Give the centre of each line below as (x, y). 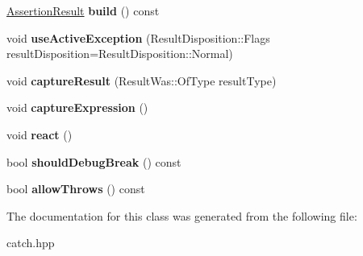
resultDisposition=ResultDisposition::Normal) (120, 54)
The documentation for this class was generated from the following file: (182, 215)
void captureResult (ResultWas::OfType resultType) (142, 80)
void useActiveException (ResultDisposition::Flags (138, 37)
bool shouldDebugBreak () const (94, 161)
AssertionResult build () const (83, 10)
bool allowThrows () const (76, 189)
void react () (40, 134)
